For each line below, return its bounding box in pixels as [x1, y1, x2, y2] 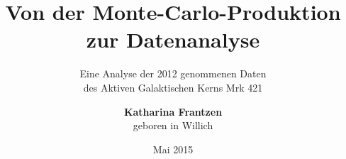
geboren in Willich [133, 118, 213, 133]
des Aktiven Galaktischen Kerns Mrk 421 [83, 79, 263, 94]
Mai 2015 [152, 141, 194, 156]
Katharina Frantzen [123, 104, 223, 119]
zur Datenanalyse [86, 25, 260, 54]
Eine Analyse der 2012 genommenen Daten [79, 66, 267, 81]
